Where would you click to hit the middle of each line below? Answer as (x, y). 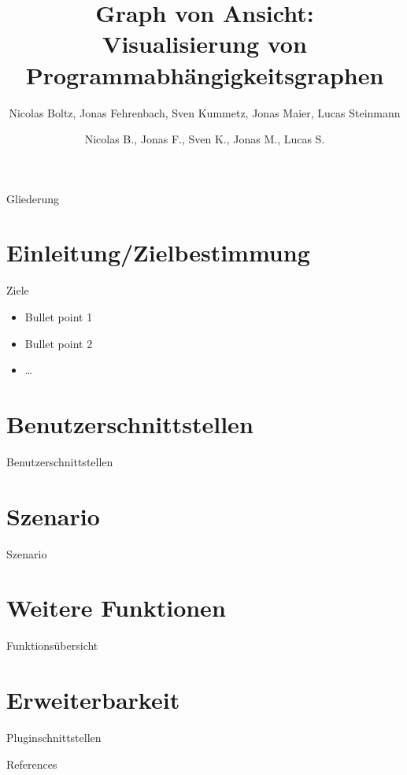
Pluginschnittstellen (54, 738)
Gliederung (33, 198)
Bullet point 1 (59, 317)
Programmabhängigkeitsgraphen (205, 74)
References (32, 764)
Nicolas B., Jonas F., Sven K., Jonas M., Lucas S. (205, 139)
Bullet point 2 (59, 343)
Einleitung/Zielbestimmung (158, 252)
